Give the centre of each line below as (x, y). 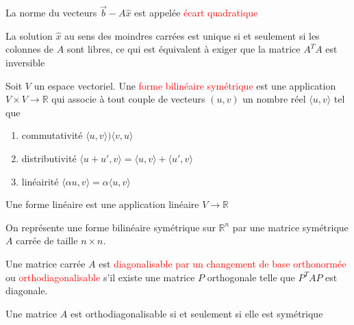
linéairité (40, 181)
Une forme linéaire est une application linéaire (102, 204)
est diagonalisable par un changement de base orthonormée (223, 263)
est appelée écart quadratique (196, 13)
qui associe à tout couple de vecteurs (128, 99)
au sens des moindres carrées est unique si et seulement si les (192, 35)
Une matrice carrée (46, 263)
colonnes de (30, 49)
